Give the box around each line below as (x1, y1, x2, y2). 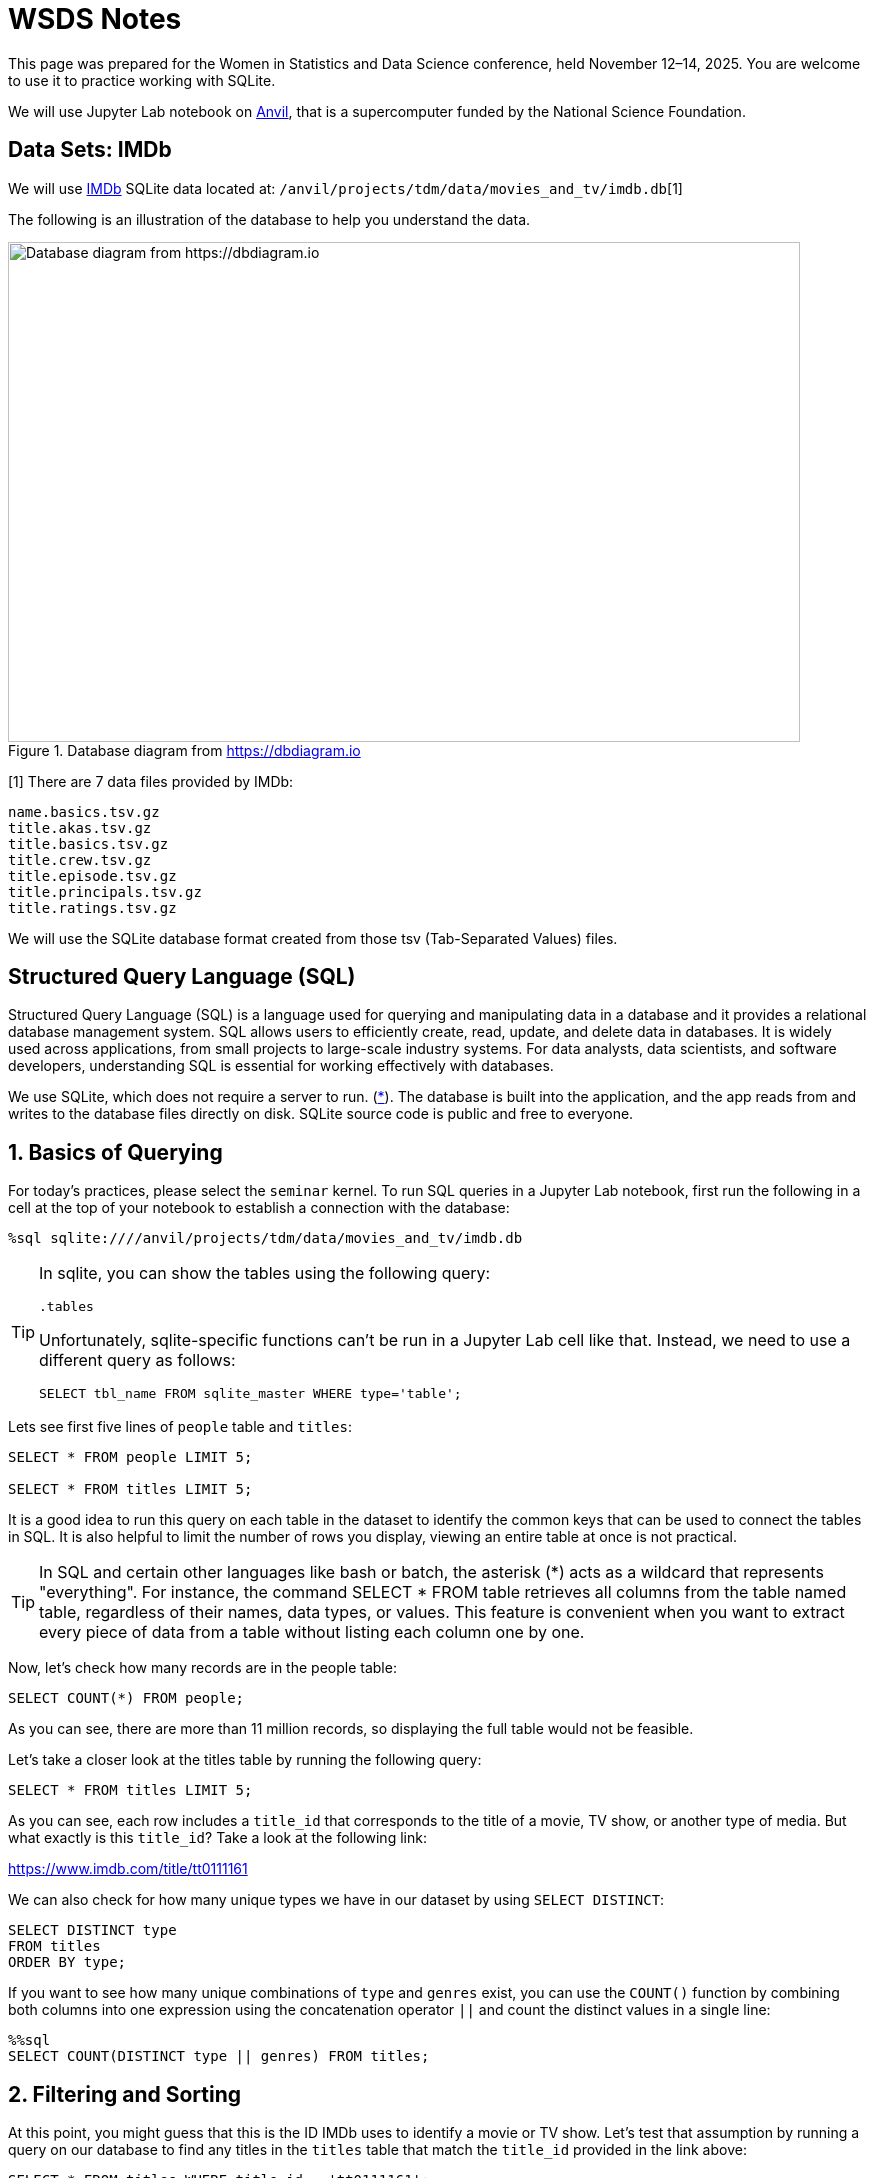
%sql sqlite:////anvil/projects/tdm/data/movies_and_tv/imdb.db (8, 1230, 523, 1247)
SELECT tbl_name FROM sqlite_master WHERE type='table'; (39, 1386, 462, 1402)
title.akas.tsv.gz (8, 819, 152, 836)
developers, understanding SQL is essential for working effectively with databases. (8, 1057, 554, 1075)
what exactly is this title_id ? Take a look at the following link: (8, 1829, 427, 1847)
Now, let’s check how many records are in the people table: (8, 1659, 397, 1677)
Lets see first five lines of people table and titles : (8, 1418, 352, 1436)
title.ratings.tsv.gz (8, 899, 177, 916)
